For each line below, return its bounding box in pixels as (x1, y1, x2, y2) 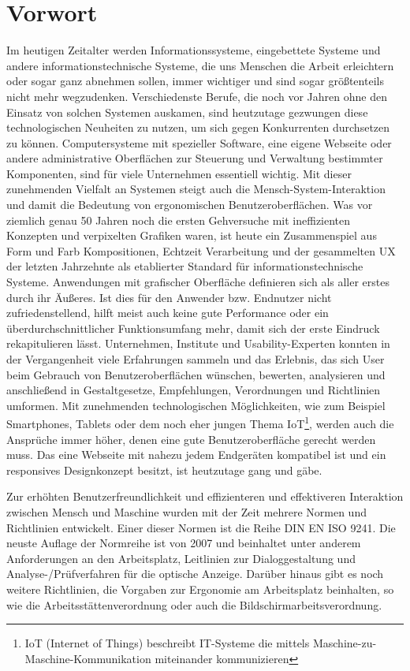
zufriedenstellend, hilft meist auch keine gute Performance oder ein (6, 304, 329, 321)
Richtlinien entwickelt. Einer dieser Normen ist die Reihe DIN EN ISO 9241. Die (6, 519, 396, 535)
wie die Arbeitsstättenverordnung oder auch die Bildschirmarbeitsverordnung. (6, 596, 382, 613)
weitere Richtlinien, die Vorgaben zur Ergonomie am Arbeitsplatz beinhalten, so (6, 580, 394, 597)
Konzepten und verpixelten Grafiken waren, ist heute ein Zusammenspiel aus (6, 227, 377, 244)
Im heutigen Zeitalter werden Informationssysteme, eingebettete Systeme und (6, 42, 381, 58)
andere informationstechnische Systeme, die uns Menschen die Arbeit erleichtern (6, 57, 394, 73)
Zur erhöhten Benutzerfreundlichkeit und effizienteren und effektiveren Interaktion (6, 488, 404, 505)
